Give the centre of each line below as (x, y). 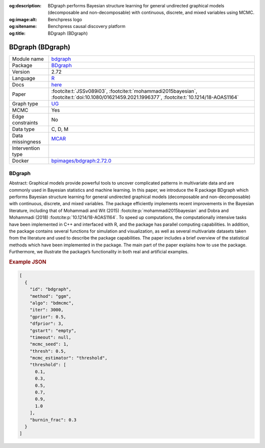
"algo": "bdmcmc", (52, 303)
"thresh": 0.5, (48, 351)
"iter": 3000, (47, 310)
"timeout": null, (51, 337)
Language (24, 79)
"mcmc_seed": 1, (49, 344)
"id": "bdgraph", (51, 289)
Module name (28, 59)
